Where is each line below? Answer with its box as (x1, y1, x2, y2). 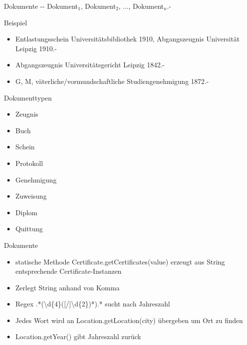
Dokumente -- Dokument (4, 1, 78, 11)
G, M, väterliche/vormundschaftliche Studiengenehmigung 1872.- (15, 76, 209, 86)
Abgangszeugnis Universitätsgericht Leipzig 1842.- (15, 60, 165, 70)
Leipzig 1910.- (15, 43, 57, 53)
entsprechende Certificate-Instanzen (15, 266, 122, 276)
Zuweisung (15, 191, 47, 201)
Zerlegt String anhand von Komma (15, 282, 120, 292)
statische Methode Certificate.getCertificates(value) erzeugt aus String (15, 256, 225, 266)
